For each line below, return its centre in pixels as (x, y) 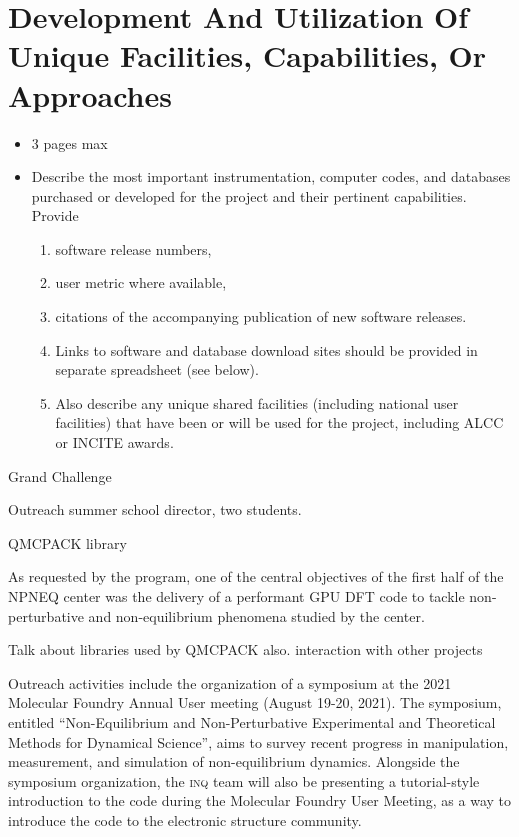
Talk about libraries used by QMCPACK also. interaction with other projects (245, 649)
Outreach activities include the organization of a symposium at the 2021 (230, 682)
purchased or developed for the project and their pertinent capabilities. (249, 195)
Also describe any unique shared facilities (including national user (257, 402)
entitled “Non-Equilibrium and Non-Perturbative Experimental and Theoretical (252, 721)
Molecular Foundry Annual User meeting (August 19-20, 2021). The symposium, (255, 702)
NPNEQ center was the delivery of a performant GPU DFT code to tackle (236, 596)
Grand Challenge (60, 475)
